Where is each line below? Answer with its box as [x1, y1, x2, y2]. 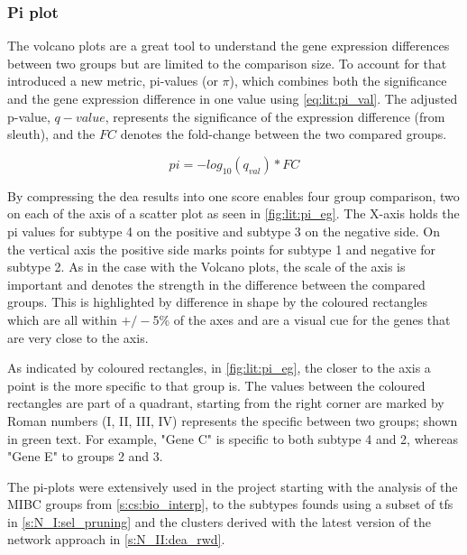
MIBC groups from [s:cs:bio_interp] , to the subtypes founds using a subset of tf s [7, 495, 453, 513]
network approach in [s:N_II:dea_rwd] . [7, 530, 225, 549]
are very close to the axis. [7, 328, 149, 347]
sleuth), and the [7, 125, 96, 143]
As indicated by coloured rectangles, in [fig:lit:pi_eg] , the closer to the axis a [7, 358, 431, 377]
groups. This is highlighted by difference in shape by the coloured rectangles [7, 292, 428, 311]
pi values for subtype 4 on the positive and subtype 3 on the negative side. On [7, 221, 440, 240]
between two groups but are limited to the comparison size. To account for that [7, 53, 447, 72]
